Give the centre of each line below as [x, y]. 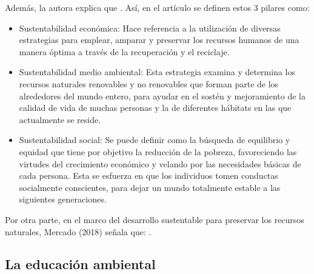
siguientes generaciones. [63, 199]
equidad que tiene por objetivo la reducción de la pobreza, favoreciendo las [158, 151]
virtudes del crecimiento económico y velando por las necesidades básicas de [160, 163]
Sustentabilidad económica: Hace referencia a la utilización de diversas [150, 28]
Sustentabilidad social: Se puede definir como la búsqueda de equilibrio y [155, 140]
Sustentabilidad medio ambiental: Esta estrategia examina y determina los [157, 72]
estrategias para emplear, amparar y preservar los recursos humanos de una [159, 40]
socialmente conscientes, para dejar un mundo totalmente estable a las [150, 187]
